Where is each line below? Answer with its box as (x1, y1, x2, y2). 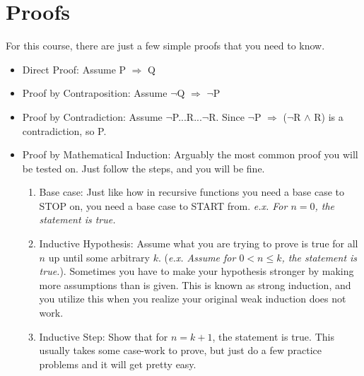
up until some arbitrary (48, 249, 150, 264)
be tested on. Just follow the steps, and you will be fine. (22, 160, 265, 175)
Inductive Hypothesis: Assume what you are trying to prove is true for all (39, 236, 358, 251)
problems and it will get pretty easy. (39, 356, 196, 371)
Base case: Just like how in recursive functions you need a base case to (39, 184, 345, 199)
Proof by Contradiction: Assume (22, 109, 163, 124)
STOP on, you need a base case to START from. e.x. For (39, 198, 288, 213)
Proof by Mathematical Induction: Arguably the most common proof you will (22, 147, 358, 162)
